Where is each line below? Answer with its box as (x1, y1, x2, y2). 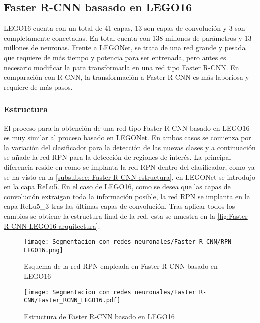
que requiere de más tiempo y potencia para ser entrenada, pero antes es (4, 52, 226, 62)
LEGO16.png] (24, 246, 63, 254)
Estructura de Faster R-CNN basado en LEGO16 (24, 311, 175, 321)
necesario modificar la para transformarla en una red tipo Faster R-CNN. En (4, 62, 239, 72)
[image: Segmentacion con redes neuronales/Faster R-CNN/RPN (24, 238, 232, 246)
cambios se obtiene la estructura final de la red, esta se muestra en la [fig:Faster (4, 210, 248, 221)
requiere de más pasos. (4, 81, 73, 92)
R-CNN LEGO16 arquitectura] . (4, 220, 100, 231)
